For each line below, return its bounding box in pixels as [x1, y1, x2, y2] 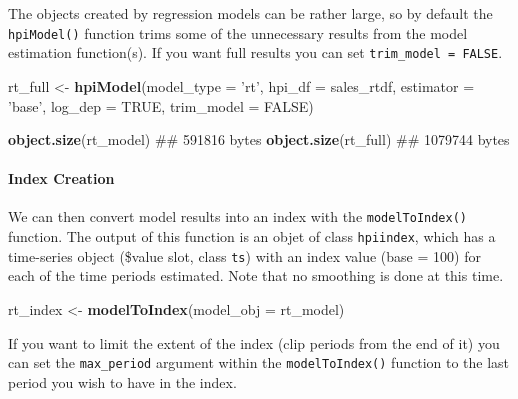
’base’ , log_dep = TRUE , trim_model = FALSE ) [8, 95, 314, 116]
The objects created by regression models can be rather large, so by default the [8, 3, 493, 23]
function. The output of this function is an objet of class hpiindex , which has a [8, 226, 496, 247]
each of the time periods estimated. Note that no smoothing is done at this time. [8, 265, 504, 286]
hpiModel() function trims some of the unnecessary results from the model [8, 22, 468, 43]
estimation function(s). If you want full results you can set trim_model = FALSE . [8, 42, 503, 63]
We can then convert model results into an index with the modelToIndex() [8, 206, 468, 227]
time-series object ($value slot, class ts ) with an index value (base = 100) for [8, 245, 481, 266]
